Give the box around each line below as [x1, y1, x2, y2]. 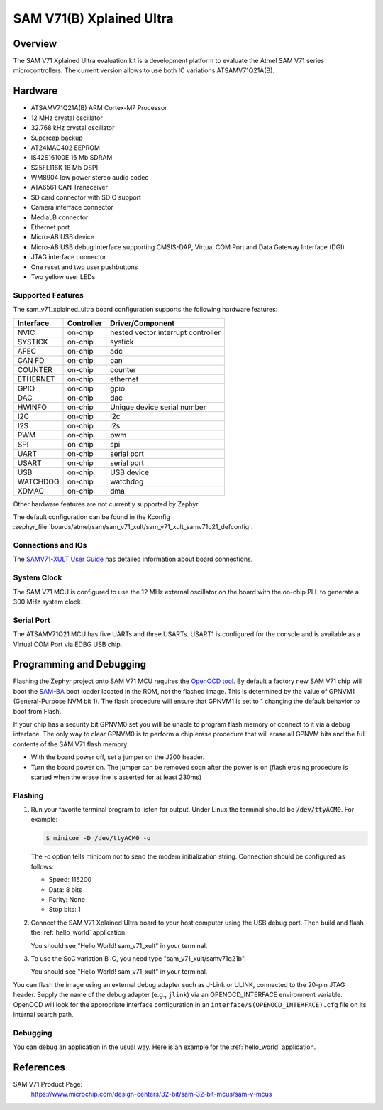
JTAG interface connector [30, 253, 106, 261]
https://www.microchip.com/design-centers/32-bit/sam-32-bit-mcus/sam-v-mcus [30, 1090, 272, 1099]
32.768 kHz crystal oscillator [30, 124, 115, 132]
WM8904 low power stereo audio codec [30, 173, 149, 182]
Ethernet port [30, 223, 70, 232]
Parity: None [48, 896, 85, 903]
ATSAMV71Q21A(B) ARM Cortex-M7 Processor [30, 104, 167, 112]
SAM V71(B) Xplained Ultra [13, 11, 174, 26]
